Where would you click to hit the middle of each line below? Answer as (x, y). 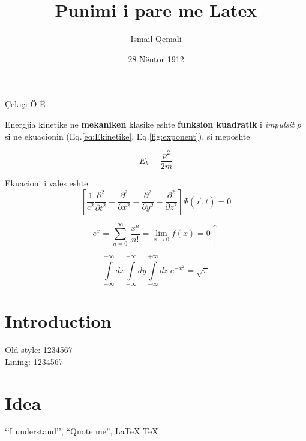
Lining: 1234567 (34, 361)
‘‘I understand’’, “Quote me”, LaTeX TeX (82, 431)
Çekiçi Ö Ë (25, 104)
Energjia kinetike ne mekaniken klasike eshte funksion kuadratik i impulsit (150, 124)
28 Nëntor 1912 (156, 58)
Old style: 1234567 (39, 350)
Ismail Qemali (156, 39)
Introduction (58, 321)
